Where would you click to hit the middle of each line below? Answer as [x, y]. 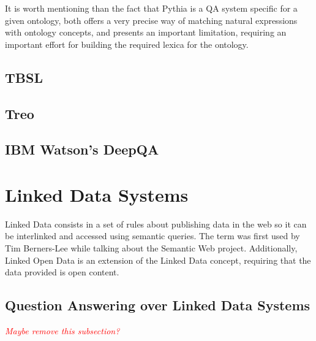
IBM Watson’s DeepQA [82, 149]
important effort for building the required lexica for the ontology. [127, 44]
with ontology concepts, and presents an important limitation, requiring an [146, 32]
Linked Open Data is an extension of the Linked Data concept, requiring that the [158, 260]
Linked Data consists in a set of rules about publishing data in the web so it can [156, 224]
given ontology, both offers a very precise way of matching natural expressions [151, 20]
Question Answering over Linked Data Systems [158, 305]
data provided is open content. [62, 272]
